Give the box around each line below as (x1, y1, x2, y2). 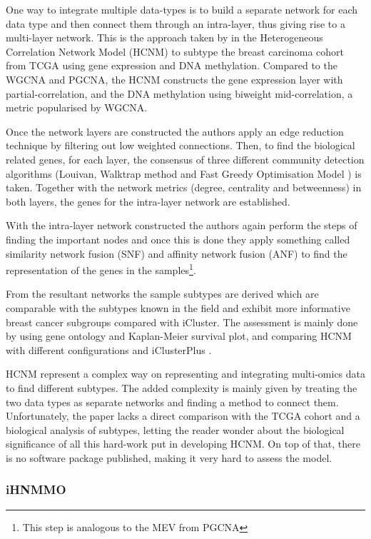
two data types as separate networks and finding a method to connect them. (6, 394, 339, 409)
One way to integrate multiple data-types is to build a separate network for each (6, 2, 358, 16)
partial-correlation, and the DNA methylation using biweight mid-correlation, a (6, 86, 353, 101)
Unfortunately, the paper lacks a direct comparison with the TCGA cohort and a (6, 408, 360, 423)
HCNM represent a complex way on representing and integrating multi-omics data (6, 366, 366, 381)
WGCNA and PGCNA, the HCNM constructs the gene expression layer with (6, 71, 343, 86)
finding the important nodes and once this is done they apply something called (6, 231, 350, 246)
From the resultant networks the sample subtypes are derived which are (6, 286, 319, 301)
